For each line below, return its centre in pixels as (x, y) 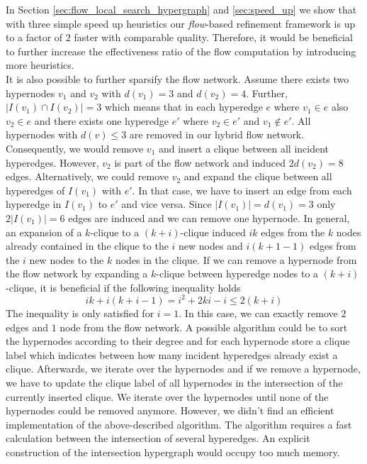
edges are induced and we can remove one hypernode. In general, (209, 217)
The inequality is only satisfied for (80, 313)
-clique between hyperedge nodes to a (237, 274)
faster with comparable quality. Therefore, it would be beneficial (213, 37)
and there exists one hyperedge (101, 120)
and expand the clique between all (258, 176)
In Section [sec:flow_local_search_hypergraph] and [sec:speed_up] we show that (181, 9)
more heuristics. (40, 65)
